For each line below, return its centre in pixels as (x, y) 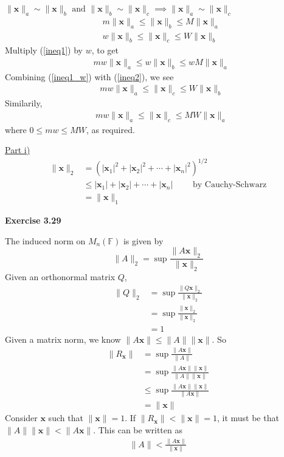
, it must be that (248, 418)
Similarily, (24, 103)
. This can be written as (138, 430)
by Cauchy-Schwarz (230, 185)
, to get (105, 50)
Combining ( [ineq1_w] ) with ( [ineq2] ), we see (89, 76)
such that (66, 418)
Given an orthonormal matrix (60, 277)
